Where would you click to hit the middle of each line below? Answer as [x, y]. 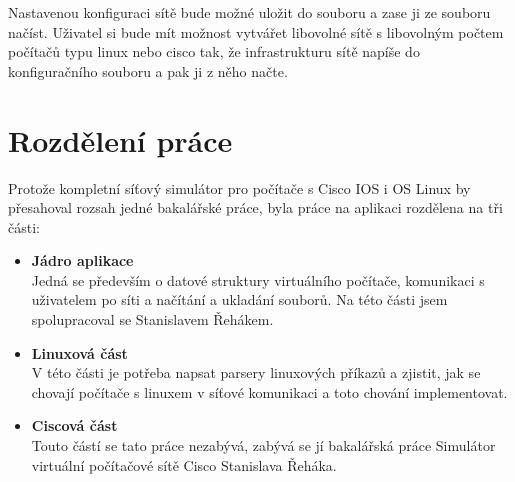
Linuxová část [79, 352]
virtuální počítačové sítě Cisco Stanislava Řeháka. [184, 464]
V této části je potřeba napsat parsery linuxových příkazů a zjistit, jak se [256, 372]
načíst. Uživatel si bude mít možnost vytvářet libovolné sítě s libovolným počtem [256, 31]
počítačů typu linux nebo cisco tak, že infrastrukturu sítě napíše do [214, 51]
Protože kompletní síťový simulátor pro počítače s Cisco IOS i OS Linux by [239, 187]
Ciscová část [74, 425]
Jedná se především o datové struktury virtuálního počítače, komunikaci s [258, 279]
